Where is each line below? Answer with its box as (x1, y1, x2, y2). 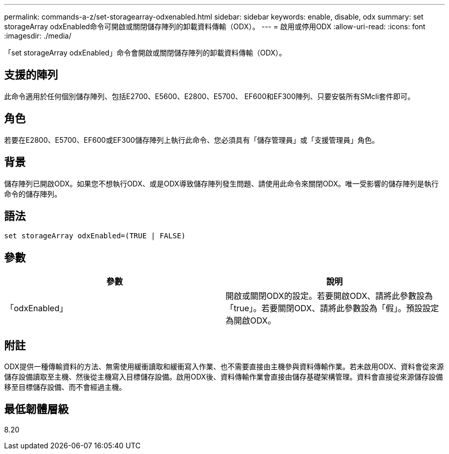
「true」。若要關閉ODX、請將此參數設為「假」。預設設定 (226, 303, 439, 314)
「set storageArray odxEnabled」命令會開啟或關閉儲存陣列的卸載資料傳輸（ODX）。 (4, 48, 287, 57)
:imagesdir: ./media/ (4, 31, 72, 40)
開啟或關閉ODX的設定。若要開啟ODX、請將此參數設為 (226, 291, 433, 301)
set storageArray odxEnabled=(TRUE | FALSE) (4, 232, 186, 240)
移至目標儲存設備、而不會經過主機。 (4, 383, 126, 392)
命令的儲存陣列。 (4, 189, 62, 198)
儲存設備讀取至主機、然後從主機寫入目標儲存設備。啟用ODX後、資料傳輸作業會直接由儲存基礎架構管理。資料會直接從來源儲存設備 (4, 372, 443, 382)
